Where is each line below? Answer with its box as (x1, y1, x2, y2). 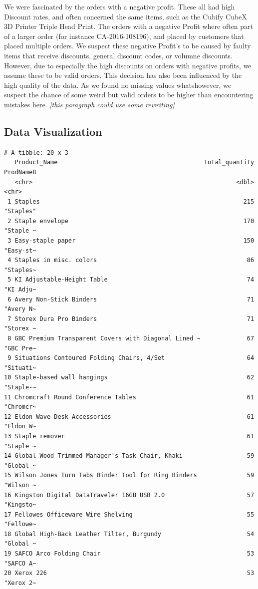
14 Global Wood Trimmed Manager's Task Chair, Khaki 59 (4, 452, 255, 460)
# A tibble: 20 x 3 (4, 149, 68, 156)
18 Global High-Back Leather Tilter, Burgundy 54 (4, 530, 255, 538)
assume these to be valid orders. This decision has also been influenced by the (4, 70, 242, 80)
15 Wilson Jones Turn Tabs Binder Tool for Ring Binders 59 (4, 472, 255, 479)
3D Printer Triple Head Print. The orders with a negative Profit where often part (4, 21, 254, 31)
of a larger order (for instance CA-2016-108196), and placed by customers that (4, 30, 244, 41)
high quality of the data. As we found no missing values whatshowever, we (4, 79, 232, 90)
